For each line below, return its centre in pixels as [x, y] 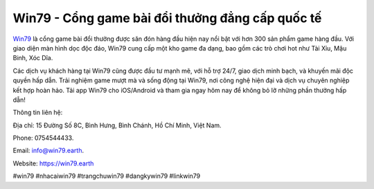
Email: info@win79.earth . [48, 151]
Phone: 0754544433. [43, 138]
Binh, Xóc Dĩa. [33, 58]
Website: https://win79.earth [53, 163]
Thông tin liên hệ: [38, 112]
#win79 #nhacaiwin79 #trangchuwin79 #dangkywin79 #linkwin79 [107, 176]
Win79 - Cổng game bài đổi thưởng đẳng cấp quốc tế [167, 18]
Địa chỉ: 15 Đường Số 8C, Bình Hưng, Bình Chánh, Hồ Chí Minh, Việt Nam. [117, 125]
